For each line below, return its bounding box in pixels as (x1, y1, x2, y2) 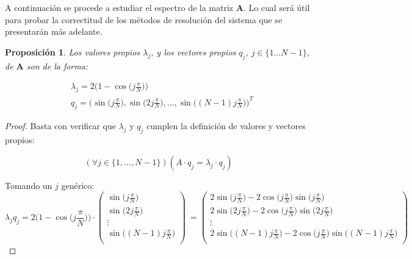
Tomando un (5, 179, 52, 191)
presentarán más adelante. (5, 25, 103, 38)
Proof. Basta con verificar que (5, 119, 116, 132)
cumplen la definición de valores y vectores (146, 119, 306, 132)
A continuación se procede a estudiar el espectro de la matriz (5, 1, 234, 13)
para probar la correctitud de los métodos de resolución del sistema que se (5, 13, 283, 26)
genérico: (61, 179, 95, 191)
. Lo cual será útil (243, 1, 310, 13)
